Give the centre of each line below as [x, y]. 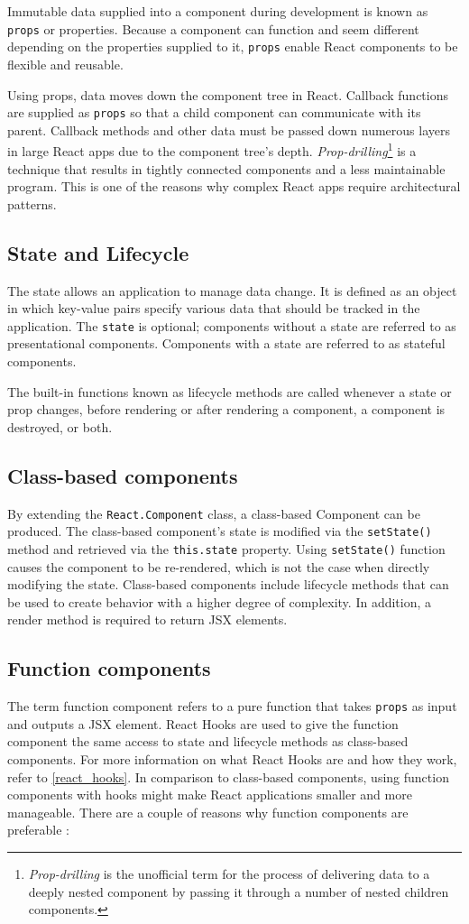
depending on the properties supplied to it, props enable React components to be [233, 46]
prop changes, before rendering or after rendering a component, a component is [226, 409]
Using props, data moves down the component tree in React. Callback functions [228, 94]
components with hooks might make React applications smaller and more [210, 795]
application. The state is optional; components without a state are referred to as [232, 325]
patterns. [32, 203]
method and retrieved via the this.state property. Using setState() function [226, 548]
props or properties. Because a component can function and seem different [213, 28]
